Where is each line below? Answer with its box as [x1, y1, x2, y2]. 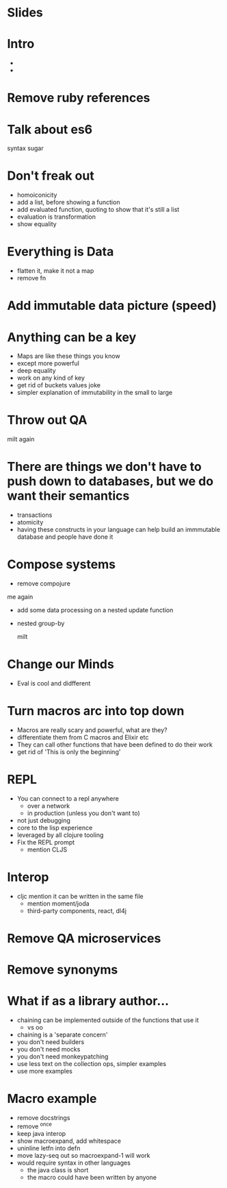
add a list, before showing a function [16, 198, 120, 206]
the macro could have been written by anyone [27, 1173, 157, 1181]
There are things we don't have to [7, 459, 202, 474]
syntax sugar [7, 144, 44, 152]
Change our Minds [7, 657, 114, 672]
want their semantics [7, 488, 130, 504]
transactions [16, 511, 53, 519]
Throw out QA [7, 413, 88, 428]
